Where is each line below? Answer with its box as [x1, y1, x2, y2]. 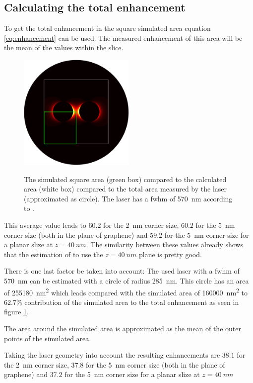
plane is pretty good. [138, 249, 202, 259]
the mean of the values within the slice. [4, 42, 124, 53]
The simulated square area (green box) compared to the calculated [24, 174, 227, 184]
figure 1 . [4, 306, 29, 317]
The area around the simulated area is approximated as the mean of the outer [4, 323, 241, 333]
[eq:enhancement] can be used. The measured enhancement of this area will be [4, 32, 243, 43]
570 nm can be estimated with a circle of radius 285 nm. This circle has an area [4, 275, 249, 286]
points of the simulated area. [4, 333, 91, 343]
